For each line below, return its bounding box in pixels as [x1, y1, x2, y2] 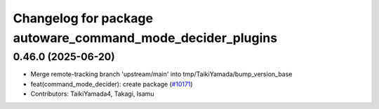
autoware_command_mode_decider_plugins [13, 30, 277, 45]
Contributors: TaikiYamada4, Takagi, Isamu [30, 89, 154, 98]
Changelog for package [13, 10, 154, 26]
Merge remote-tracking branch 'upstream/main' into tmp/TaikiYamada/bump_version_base [30, 70, 293, 78]
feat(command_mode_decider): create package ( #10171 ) [30, 80, 193, 88]
